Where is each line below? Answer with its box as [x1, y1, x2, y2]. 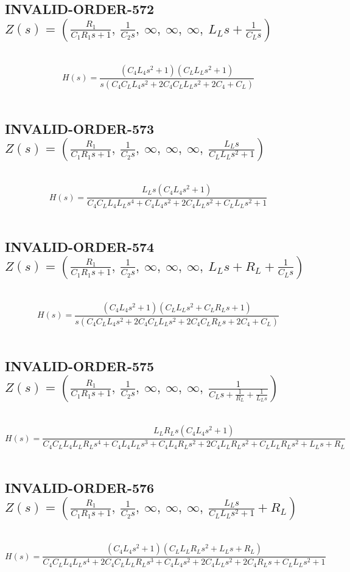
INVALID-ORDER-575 [5, 356, 155, 375]
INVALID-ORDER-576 [5, 478, 155, 497]
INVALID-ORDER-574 [5, 237, 155, 256]
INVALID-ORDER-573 [5, 119, 155, 138]
